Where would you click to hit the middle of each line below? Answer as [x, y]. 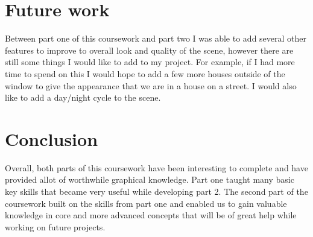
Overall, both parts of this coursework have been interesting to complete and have [156, 167]
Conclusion [52, 138]
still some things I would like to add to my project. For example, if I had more [150, 62]
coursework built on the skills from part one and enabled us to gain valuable [146, 203]
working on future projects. [55, 226]
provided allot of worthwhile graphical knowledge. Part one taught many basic [150, 179]
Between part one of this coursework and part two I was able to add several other [156, 38]
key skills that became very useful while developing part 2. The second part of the [156, 191]
